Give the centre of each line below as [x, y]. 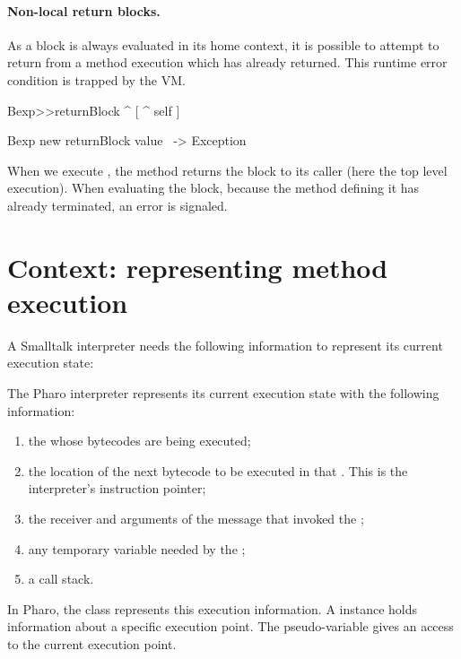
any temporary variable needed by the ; [137, 548]
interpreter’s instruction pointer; [117, 488]
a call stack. [61, 579]
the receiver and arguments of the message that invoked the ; [196, 519]
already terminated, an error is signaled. [117, 205]
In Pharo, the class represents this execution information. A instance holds [213, 608]
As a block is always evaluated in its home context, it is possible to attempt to [223, 44]
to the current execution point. [92, 643]
